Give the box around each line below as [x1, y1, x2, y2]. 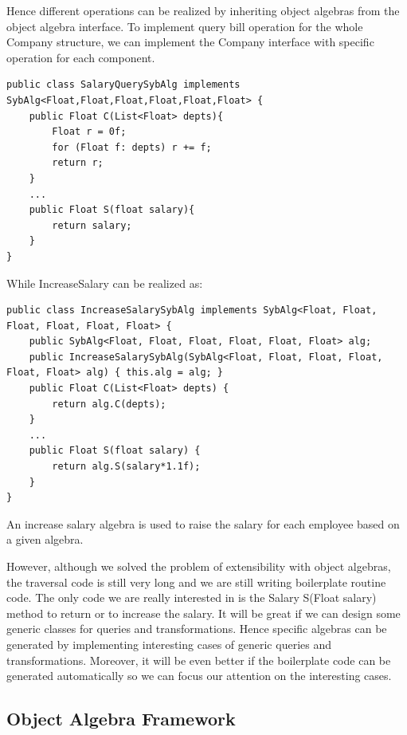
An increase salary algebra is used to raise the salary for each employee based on [6, 515, 400, 532]
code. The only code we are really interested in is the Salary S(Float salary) [6, 589, 377, 606]
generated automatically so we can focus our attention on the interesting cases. [6, 667, 392, 684]
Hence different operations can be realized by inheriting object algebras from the [6, 2, 400, 18]
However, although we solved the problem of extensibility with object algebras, [6, 558, 391, 574]
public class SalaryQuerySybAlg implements [6, 79, 241, 91]
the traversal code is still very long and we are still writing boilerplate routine [6, 573, 386, 590]
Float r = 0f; [52, 126, 127, 138]
